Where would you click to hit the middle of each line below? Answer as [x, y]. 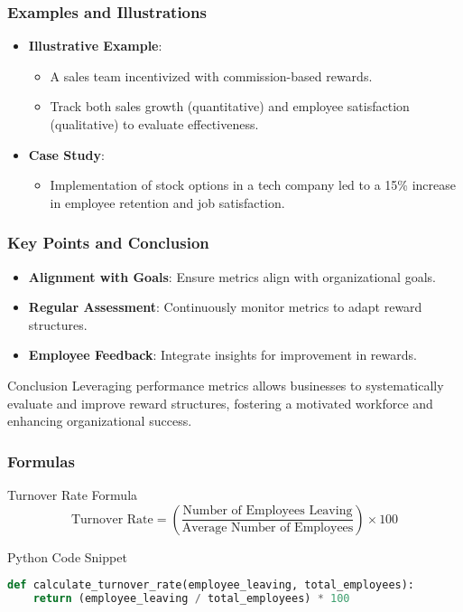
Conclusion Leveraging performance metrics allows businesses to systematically [226, 385]
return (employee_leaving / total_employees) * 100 [191, 599]
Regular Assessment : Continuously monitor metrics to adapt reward [225, 307]
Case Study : [66, 154]
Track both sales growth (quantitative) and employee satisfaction [230, 106]
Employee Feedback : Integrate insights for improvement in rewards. [222, 355]
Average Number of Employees [268, 528]
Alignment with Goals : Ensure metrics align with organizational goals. [232, 276]
